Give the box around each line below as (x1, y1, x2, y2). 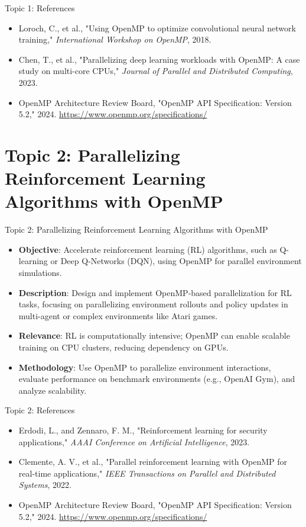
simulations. (18, 266, 62, 279)
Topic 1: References (5, 2, 75, 14)
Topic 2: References (5, 404, 75, 416)
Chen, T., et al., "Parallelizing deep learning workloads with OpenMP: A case (18, 53, 300, 65)
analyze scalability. (18, 384, 87, 396)
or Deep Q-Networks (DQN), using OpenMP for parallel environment (50, 255, 302, 267)
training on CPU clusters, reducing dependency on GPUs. (18, 341, 229, 353)
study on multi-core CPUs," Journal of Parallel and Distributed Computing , (18, 65, 293, 77)
